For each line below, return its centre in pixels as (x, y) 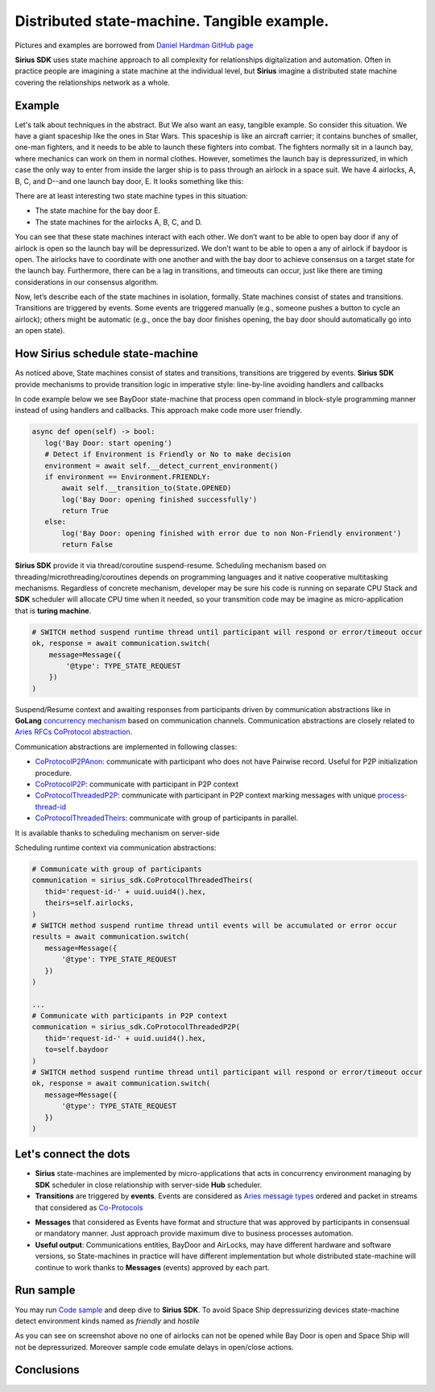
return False (87, 545)
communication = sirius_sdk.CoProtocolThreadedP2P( (136, 1027)
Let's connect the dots (72, 1154)
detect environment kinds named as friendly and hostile (108, 1321)
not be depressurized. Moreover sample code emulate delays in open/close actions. (154, 1347)
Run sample (45, 1290)
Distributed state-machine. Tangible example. (172, 21)
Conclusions (47, 1370)
